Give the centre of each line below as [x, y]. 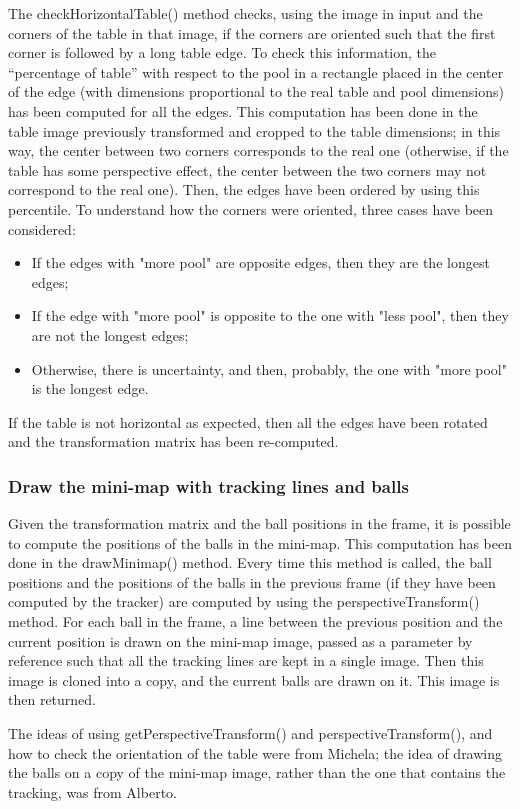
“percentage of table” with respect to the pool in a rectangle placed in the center [256, 71]
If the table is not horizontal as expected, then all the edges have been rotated [248, 421]
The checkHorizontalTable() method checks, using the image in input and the [245, 13]
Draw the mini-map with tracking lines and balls [208, 485]
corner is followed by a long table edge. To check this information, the [222, 52]
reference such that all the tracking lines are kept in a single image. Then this [246, 660]
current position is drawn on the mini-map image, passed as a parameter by [240, 640]
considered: [42, 228]
